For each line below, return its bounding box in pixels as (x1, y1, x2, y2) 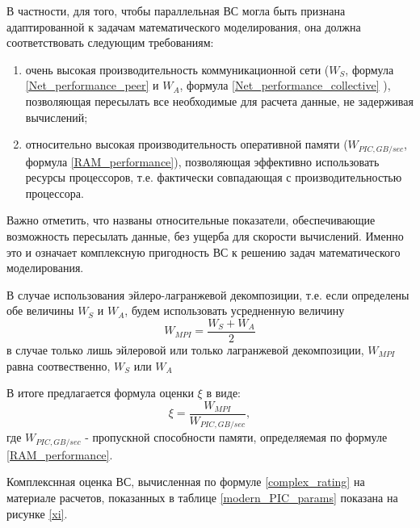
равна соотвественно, (6, 357, 111, 374)
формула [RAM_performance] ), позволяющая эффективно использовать (25, 153, 380, 170)
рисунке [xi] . (6, 505, 68, 522)
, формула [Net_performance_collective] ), (179, 77, 391, 94)
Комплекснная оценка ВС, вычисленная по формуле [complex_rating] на (6, 473, 365, 490)
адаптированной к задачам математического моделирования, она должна (6, 18, 361, 35)
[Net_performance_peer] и (25, 77, 159, 94)
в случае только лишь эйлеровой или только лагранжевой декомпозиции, (6, 342, 364, 358)
